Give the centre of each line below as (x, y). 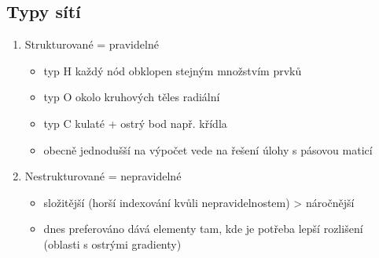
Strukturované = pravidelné (92, 44)
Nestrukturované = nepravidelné (103, 176)
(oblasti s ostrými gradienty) (112, 243)
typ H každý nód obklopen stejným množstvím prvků (173, 70)
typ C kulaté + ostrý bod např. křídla (135, 123)
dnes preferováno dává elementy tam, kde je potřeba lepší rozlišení (203, 229)
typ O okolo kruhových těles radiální (132, 97)
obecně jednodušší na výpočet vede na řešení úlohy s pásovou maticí (208, 149)
